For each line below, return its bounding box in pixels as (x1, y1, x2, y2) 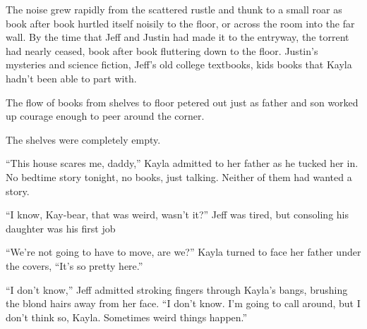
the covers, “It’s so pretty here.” (6, 258, 143, 273)
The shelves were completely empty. (6, 132, 161, 147)
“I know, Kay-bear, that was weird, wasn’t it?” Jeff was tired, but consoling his (6, 207, 349, 222)
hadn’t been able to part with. (6, 70, 137, 85)
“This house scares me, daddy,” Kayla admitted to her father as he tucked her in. (6, 156, 359, 170)
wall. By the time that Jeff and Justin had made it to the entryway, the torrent (6, 30, 349, 44)
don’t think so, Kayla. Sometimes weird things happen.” (6, 309, 248, 324)
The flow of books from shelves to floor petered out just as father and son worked (6, 94, 359, 109)
